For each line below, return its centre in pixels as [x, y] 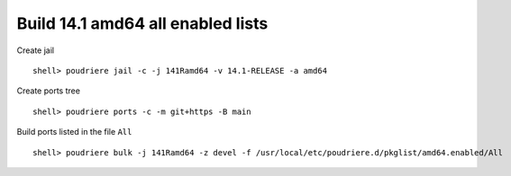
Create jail [36, 50]
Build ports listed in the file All [74, 132]
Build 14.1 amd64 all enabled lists [142, 23]
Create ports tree [49, 91]
